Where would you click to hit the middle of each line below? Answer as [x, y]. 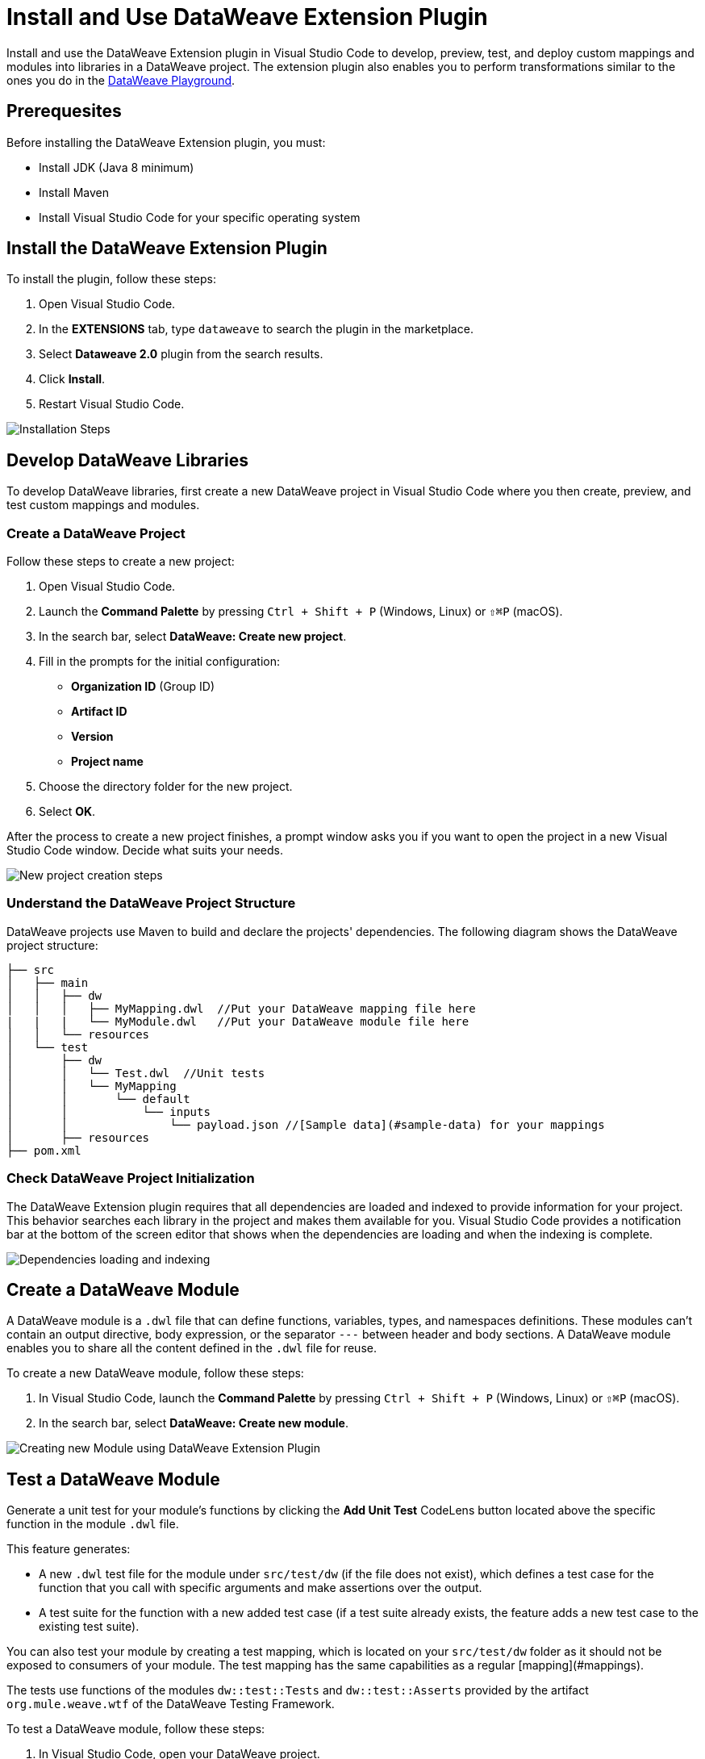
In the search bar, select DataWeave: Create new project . [193, 637]
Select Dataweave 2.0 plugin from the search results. [181, 354]
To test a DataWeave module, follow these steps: [136, 1729]
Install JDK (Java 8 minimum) [117, 167]
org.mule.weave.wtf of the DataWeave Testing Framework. [171, 1704]
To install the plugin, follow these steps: [111, 279]
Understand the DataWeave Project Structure [151, 903]
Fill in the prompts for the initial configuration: [159, 662]
